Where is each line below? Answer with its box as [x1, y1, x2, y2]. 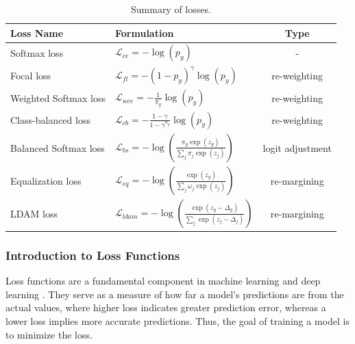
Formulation [115, 25, 174, 40]
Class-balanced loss [10, 113, 90, 127]
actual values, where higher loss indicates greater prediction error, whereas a [5, 300, 326, 315]
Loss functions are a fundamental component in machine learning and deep [5, 274, 321, 288]
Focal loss [10, 68, 51, 83]
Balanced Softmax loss [10, 140, 105, 155]
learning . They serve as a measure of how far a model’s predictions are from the [5, 287, 344, 301]
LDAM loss [10, 207, 58, 221]
